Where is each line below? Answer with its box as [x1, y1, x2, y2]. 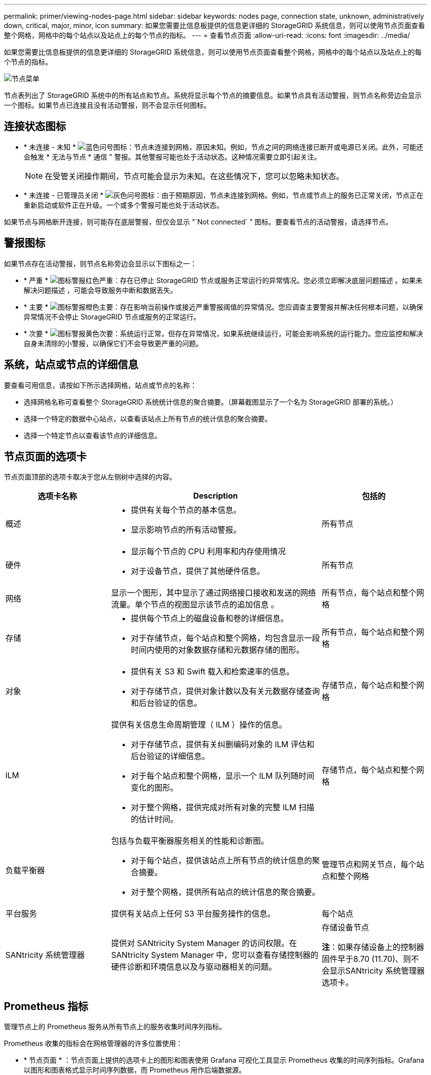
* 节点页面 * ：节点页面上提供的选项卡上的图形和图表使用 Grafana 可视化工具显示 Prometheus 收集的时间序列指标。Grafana [24, 1056, 425, 1065]
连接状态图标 [4, 120, 66, 133]
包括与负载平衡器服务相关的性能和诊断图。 [111, 836, 269, 846]
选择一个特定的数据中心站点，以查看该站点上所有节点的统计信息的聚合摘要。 [24, 414, 272, 423]
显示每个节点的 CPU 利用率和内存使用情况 [131, 546, 286, 557]
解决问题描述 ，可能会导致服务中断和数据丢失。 [24, 285, 177, 294]
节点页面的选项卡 [4, 450, 87, 463]
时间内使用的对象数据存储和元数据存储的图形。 [131, 645, 305, 655]
